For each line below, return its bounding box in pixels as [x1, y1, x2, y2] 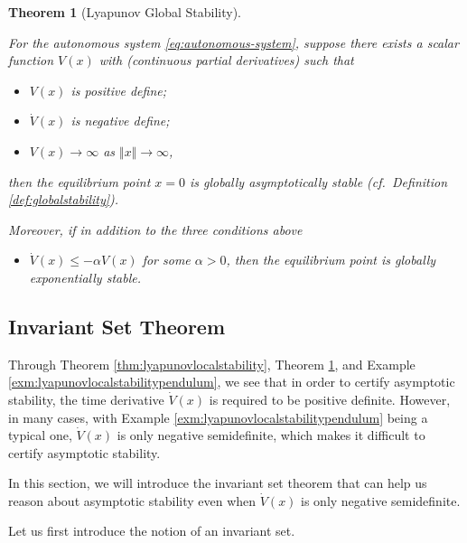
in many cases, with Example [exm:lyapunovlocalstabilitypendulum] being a [8, 407, 428, 426]
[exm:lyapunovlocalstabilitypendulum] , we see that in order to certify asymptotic [8, 372, 455, 391]
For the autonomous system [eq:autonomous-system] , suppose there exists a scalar [8, 33, 459, 51]
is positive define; [70, 80, 167, 99]
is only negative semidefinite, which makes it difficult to [117, 426, 425, 445]
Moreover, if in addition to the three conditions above [8, 220, 303, 239]
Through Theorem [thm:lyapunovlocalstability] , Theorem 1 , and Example [8, 354, 416, 373]
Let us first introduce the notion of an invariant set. [8, 521, 295, 540]
